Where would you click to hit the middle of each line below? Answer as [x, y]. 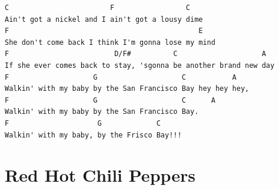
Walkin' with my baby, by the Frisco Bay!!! [93, 135]
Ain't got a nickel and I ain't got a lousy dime [104, 19]
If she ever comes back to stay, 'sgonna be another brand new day [140, 65]
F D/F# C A [135, 54]
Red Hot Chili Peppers [100, 175]
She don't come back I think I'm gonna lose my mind [110, 42]
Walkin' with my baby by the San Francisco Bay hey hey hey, [127, 89]
